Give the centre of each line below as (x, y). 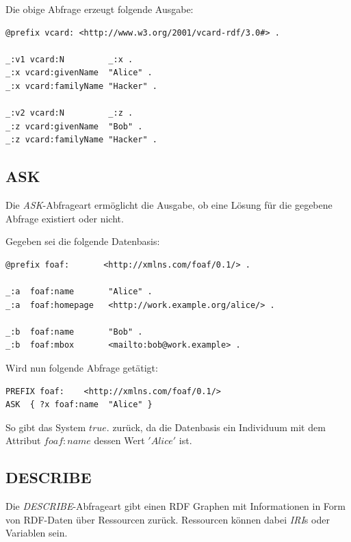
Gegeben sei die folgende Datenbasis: (83, 241)
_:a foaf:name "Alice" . (79, 292)
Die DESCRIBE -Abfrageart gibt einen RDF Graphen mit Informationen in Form (175, 506)
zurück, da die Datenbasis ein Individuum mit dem (219, 427)
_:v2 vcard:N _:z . (69, 113)
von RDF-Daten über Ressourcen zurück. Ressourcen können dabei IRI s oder (168, 519)
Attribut (23, 440)
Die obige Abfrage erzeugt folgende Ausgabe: (100, 9)
